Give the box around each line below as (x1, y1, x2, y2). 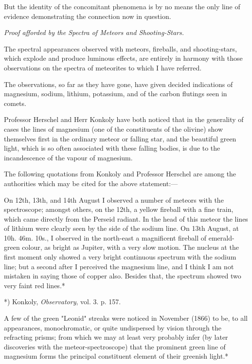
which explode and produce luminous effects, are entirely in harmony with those (4, 53, 243, 63)
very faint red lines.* (4, 280, 65, 290)
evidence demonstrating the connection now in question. (4, 11, 171, 21)
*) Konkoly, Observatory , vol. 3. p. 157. (4, 296, 121, 307)
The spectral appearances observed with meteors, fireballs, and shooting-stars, (4, 43, 237, 53)
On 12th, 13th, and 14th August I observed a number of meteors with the (4, 194, 224, 205)
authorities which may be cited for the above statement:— (4, 178, 178, 188)
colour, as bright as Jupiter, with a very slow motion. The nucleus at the (22, 242, 239, 252)
